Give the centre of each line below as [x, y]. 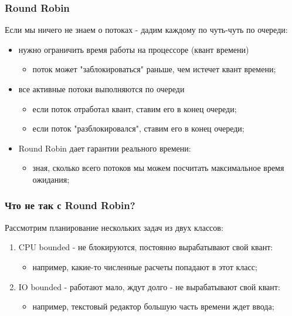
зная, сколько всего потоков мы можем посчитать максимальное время [158, 168]
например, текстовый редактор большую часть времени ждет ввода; [153, 306]
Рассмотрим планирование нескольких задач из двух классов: [114, 227]
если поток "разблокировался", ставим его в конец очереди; [138, 128]
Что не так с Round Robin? [70, 205]
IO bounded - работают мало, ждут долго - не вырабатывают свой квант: [149, 286]
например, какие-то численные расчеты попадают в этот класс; [145, 266]
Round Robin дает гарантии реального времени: [105, 148]
